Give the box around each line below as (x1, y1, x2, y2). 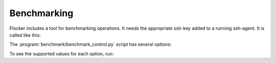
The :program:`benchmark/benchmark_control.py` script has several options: (9, 41, 172, 47)
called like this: (9, 32, 41, 38)
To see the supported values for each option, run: (9, 50, 114, 56)
